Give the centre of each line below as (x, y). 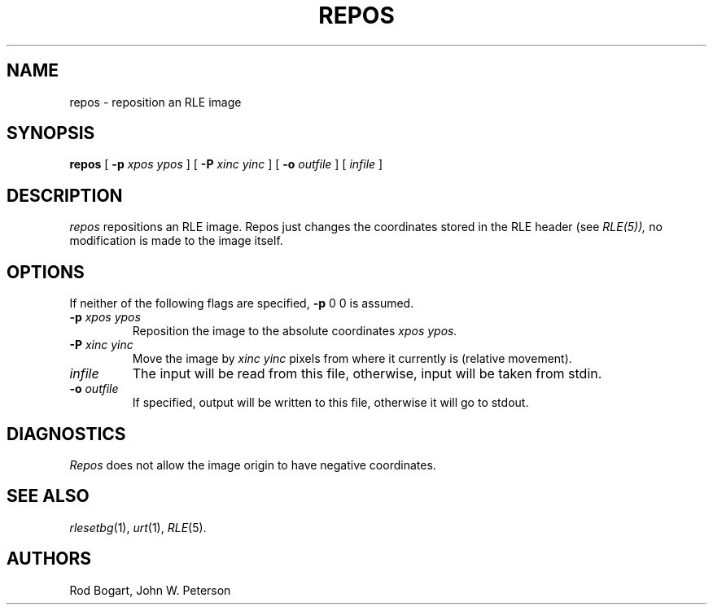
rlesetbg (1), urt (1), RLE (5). (138, 527)
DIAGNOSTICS (66, 434)
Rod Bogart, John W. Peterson (150, 590)
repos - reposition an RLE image (155, 102)
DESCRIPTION (65, 195)
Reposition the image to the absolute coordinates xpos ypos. (295, 331)
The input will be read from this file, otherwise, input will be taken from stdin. (367, 374)
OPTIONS (46, 272)
